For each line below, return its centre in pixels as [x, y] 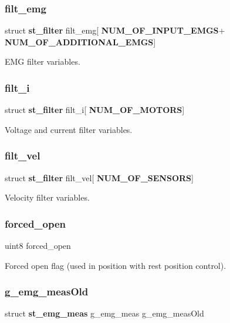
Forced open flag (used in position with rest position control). [116, 265]
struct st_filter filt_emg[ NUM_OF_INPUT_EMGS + [115, 30]
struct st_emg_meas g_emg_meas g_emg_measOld [104, 313]
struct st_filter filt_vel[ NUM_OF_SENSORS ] [99, 177]
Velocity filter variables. [47, 197]
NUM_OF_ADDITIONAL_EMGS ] [80, 41]
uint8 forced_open [38, 246]
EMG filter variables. [43, 61]
